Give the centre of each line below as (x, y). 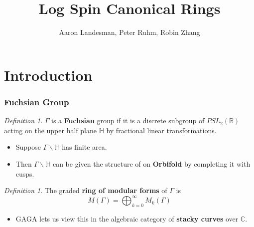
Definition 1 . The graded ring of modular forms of (86, 190)
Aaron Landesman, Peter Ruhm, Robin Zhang (129, 32)
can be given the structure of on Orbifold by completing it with (151, 163)
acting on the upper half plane (50, 130)
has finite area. (84, 147)
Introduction (48, 75)
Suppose (28, 147)
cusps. (25, 173)
